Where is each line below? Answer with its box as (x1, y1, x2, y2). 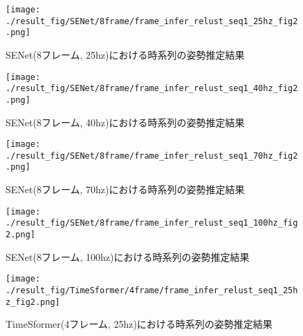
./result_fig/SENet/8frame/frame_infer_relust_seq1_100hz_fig (6, 218, 298, 228)
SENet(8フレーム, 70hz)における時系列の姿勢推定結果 (6, 182, 245, 197)
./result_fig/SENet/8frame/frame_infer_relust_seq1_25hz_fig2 (6, 16, 298, 26)
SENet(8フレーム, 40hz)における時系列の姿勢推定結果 (6, 115, 245, 129)
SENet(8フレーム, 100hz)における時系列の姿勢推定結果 (6, 249, 250, 264)
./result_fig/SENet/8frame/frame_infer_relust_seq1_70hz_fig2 (6, 150, 298, 161)
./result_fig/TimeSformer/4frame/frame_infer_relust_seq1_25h (6, 285, 298, 295)
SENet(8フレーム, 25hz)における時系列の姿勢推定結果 (6, 47, 245, 61)
